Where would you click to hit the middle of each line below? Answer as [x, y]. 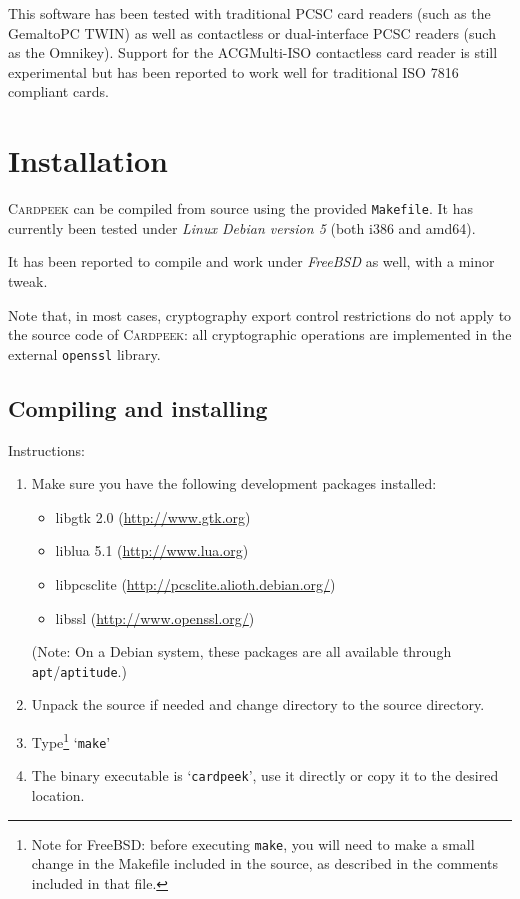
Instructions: [46, 449]
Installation [88, 160]
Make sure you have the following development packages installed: [234, 483]
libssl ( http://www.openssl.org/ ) [155, 617]
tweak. [28, 280]
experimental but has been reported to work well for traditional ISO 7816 [233, 71]
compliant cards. [58, 91]
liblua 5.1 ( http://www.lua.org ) [152, 550]
